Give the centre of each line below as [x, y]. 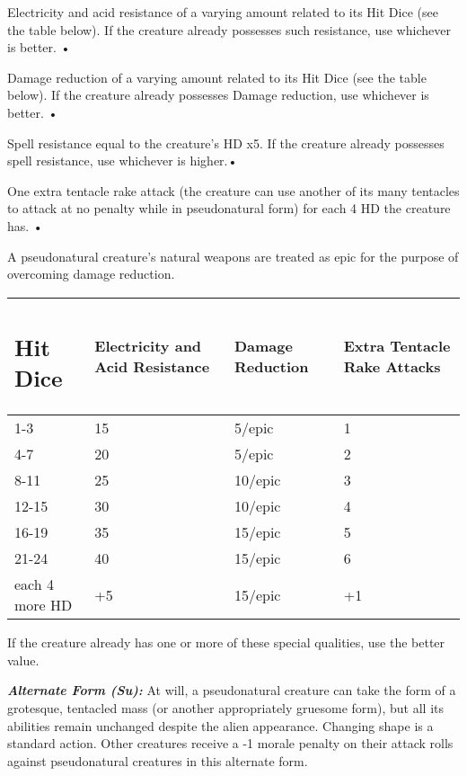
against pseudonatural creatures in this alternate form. [158, 760]
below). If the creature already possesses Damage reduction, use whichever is [218, 95]
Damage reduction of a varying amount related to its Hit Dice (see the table [217, 77]
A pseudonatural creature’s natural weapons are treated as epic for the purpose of [233, 256]
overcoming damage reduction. [91, 274]
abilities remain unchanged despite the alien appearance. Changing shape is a [220, 725]
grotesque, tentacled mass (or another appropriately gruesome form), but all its [225, 708]
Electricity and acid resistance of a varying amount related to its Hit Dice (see [223, 12]
